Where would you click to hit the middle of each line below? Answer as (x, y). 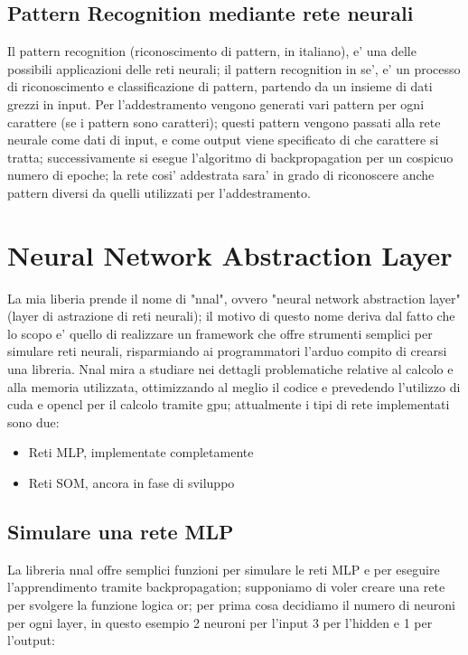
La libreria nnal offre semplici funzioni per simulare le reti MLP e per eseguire (224, 569)
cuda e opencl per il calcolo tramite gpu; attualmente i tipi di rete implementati (229, 404)
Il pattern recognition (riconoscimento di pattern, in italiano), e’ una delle (212, 51)
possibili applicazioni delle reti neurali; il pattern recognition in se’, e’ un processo (234, 68)
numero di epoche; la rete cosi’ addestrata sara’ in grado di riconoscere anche (221, 175)
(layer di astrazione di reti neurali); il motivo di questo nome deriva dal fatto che (231, 316)
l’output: (31, 640)
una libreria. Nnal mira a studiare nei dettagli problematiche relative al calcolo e (230, 369)
